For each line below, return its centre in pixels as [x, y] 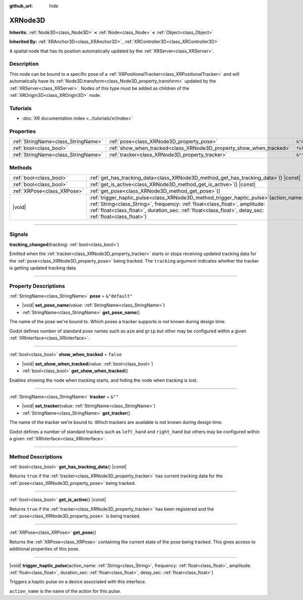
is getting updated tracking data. [43, 268]
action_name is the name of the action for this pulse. [65, 591]
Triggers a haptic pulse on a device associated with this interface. [78, 582]
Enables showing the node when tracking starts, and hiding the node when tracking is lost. [104, 380]
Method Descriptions [36, 457]
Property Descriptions [37, 286]
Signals [19, 234]
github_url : [21, 6]
